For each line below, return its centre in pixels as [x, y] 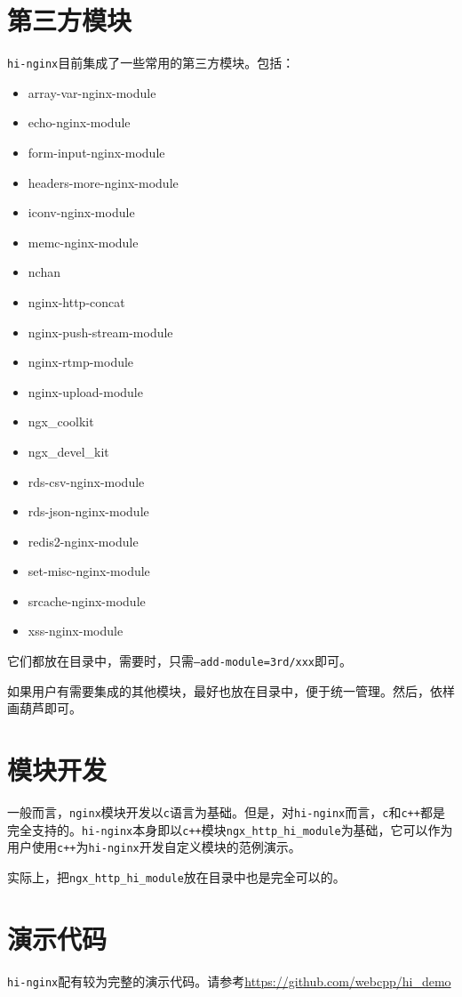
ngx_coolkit [61, 421]
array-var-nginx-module [92, 92]
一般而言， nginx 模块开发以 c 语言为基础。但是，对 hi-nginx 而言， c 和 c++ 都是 [226, 812]
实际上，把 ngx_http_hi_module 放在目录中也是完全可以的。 [176, 877]
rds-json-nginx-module [88, 511]
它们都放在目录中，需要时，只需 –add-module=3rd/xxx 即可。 [180, 661]
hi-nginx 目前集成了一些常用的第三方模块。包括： [151, 63]
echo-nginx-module [79, 122]
